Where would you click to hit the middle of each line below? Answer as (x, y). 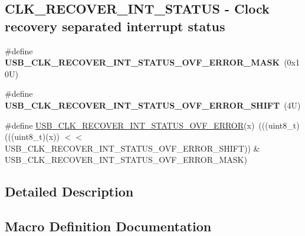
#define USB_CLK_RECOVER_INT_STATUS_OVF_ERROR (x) (130, 125)
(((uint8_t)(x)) (32, 137)
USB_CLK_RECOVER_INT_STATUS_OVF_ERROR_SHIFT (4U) (153, 105)
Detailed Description (69, 191)
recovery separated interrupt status (115, 26)
